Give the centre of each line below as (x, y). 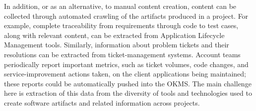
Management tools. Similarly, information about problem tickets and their (117, 45)
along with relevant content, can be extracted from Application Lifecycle (114, 35)
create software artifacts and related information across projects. (102, 102)
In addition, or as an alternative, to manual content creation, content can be (120, 6)
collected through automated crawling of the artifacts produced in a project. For (126, 16)
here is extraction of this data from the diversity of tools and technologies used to (128, 93)
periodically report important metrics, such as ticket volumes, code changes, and (126, 64)
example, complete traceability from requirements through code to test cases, (121, 25)
